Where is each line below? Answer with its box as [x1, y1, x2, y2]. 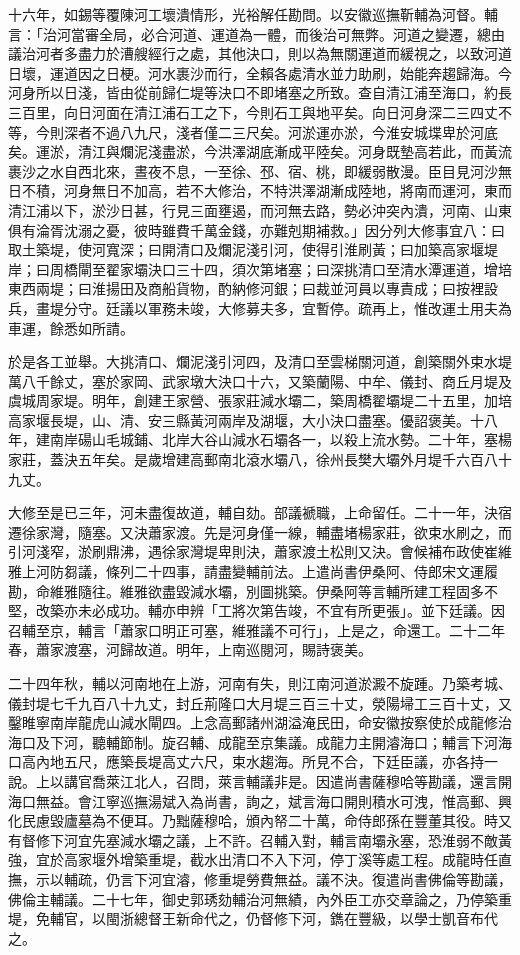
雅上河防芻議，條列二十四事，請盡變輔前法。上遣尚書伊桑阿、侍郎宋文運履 [8, 561, 498, 582]
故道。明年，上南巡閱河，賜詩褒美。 [133, 639, 372, 660]
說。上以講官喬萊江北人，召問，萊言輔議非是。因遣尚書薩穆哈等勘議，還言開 [8, 770, 512, 791]
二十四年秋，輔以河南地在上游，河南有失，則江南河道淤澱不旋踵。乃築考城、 [8, 673, 512, 693]
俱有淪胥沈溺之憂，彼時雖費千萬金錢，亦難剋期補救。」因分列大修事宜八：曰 [8, 219, 505, 240]
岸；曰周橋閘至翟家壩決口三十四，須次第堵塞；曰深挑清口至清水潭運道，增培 [8, 258, 512, 279]
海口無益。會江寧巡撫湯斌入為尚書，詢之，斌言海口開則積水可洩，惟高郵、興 [8, 790, 512, 811]
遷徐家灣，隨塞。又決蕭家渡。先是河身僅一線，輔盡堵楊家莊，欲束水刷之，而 [8, 521, 512, 542]
